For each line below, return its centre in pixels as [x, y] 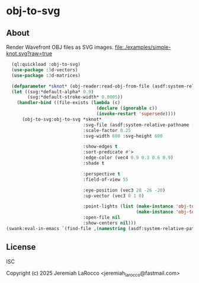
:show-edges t [100, 147]
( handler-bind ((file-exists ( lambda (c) [68, 103]
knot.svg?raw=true [29, 54]
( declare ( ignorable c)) [127, 108]
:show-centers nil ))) [109, 223]
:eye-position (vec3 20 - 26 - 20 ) [124, 190]
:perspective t [101, 174]
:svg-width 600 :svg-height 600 [123, 136]
